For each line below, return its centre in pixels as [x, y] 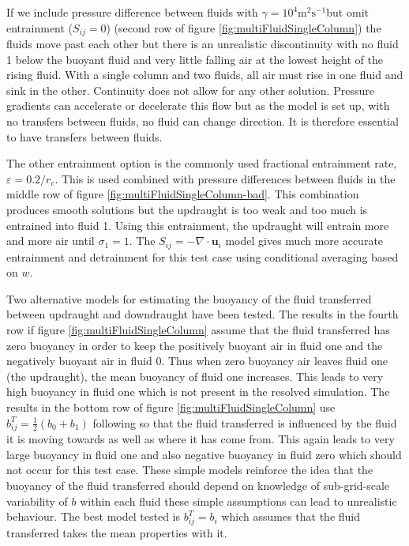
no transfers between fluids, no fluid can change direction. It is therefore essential [203, 121]
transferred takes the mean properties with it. [117, 533]
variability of [37, 501]
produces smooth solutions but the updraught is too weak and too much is [187, 209]
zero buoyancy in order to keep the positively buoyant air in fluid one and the [195, 345]
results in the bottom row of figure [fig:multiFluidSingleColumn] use [171, 407]
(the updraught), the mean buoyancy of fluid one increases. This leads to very [195, 376]
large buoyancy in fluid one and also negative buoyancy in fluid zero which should [204, 454]
